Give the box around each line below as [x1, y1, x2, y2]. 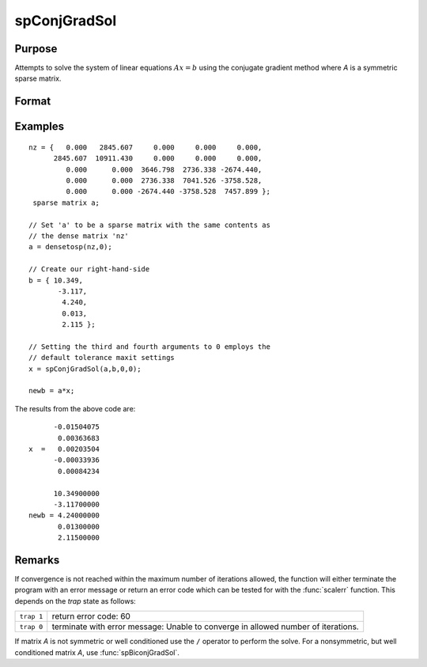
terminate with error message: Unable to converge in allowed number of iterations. [51, 621, 359, 632]
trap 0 [19, 622, 43, 631]
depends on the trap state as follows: [14, 596, 136, 605]
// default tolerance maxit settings [28, 353, 176, 362]
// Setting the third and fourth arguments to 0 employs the [28, 342, 270, 351]
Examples [14, 119, 65, 134]
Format [14, 95, 51, 108]
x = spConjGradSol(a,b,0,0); [28, 364, 142, 373]
